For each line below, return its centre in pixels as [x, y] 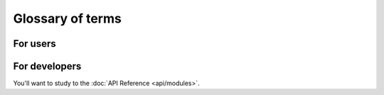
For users [34, 44]
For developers [47, 66]
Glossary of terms [68, 18]
